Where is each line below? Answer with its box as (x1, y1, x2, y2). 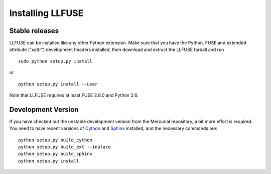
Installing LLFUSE (9, 7, 84, 18)
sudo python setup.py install (18, 58, 93, 64)
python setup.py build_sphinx (18, 151, 93, 157)
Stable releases (9, 26, 59, 35)
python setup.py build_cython (18, 137, 93, 142)
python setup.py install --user (18, 81, 98, 87)
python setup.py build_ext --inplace (18, 144, 111, 150)
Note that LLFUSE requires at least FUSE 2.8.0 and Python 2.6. (9, 92, 139, 98)
